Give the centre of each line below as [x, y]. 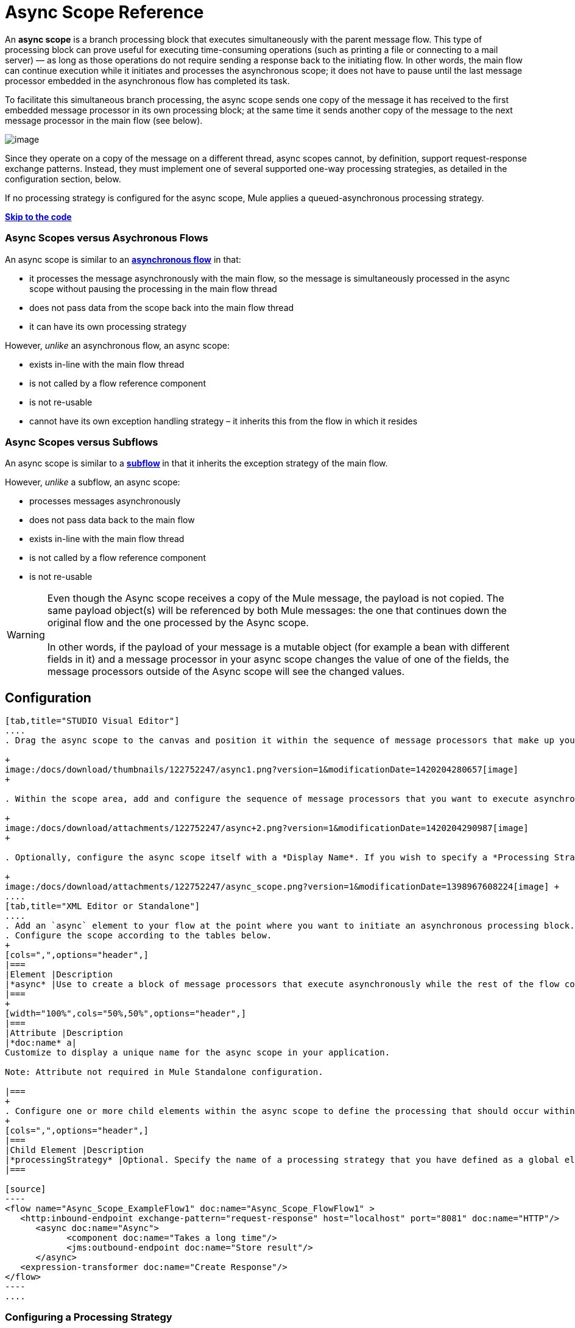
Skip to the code [38, 216]
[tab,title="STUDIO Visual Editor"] [92, 721]
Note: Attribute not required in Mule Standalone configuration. [164, 1072]
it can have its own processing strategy [108, 326]
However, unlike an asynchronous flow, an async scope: [117, 345]
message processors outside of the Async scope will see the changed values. [226, 672]
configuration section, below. [63, 179]
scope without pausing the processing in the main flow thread [153, 288]
